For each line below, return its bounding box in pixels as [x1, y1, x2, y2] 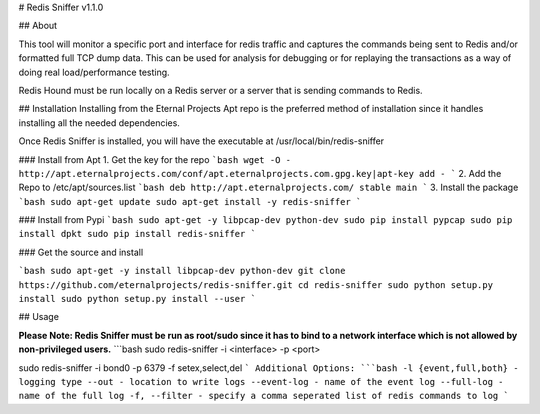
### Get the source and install [18, 246, 144, 258]
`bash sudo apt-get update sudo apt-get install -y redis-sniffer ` [18, 196, 362, 207]
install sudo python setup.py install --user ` [18, 293, 257, 305]
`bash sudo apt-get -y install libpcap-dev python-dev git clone [18, 265, 346, 277]
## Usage [18, 311, 60, 323]
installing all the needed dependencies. [18, 116, 180, 129]
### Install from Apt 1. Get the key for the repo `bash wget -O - [18, 153, 292, 165]
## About [18, 20, 58, 32]
